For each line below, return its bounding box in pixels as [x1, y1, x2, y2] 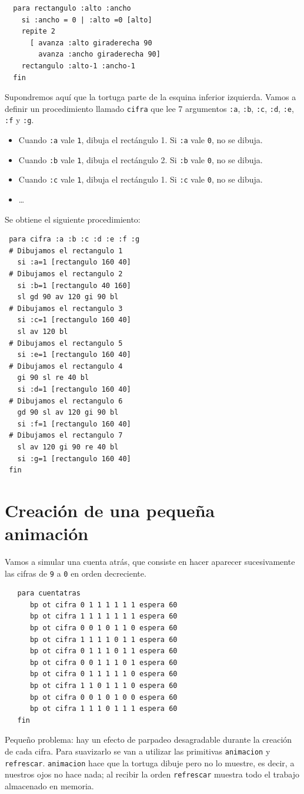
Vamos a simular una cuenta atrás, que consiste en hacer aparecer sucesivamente [5, 555, 295, 567]
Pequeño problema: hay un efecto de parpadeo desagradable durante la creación [5, 733, 292, 746]
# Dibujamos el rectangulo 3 [9, 304, 123, 313]
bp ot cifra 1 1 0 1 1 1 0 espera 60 [29, 681, 178, 690]
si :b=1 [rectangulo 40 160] [17, 281, 131, 290]
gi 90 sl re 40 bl [17, 373, 89, 382]
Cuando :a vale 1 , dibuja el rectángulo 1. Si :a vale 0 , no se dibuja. [18, 134, 263, 146]
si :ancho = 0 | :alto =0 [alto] [21, 15, 152, 24]
